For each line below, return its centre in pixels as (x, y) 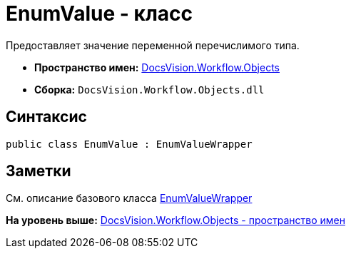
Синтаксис (46, 117)
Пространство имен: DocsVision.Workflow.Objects (157, 67)
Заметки (39, 171)
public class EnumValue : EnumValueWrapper (129, 144)
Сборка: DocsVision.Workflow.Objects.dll (149, 89)
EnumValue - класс (100, 14)
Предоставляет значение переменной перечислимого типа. (153, 45)
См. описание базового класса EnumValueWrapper (129, 198)
